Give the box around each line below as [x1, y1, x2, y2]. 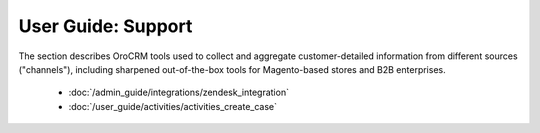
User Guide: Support [18, 15, 193, 37]
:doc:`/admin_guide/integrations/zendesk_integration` [68, 86, 290, 99]
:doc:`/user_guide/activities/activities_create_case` [68, 100, 278, 112]
